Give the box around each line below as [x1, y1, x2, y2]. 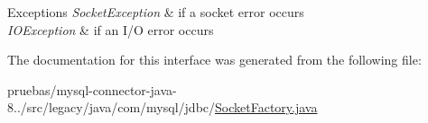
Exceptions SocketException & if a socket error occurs [7, 3, 304, 21]
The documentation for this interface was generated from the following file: [7, 50, 422, 69]
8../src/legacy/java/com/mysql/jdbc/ [7, 98, 216, 117]
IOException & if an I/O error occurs [7, 20, 214, 39]
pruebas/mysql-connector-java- [7, 80, 177, 99]
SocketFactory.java [215, 98, 318, 117]
